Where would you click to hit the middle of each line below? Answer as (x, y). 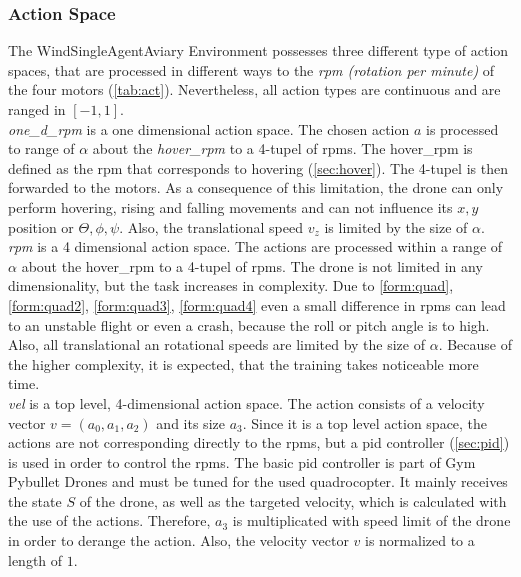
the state (35, 500)
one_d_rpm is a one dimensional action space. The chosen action (209, 128)
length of (35, 559)
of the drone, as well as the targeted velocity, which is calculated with (293, 500)
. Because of (475, 344)
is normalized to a (420, 540)
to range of (41, 148)
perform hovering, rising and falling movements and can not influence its (230, 206)
